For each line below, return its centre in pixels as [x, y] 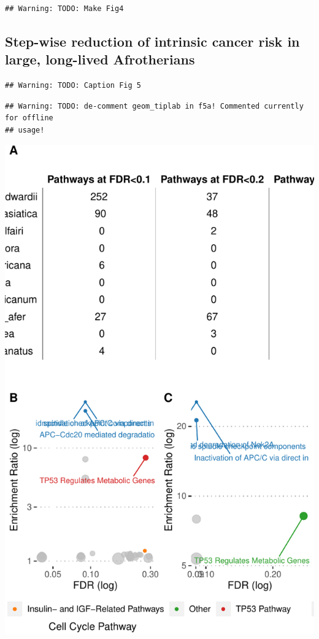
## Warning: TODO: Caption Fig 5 [73, 86]
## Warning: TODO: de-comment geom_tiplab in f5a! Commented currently [154, 106]
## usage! [25, 130]
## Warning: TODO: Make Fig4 [64, 9]
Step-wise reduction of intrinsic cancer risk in [152, 41]
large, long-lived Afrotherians [100, 59]
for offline [29, 118]
